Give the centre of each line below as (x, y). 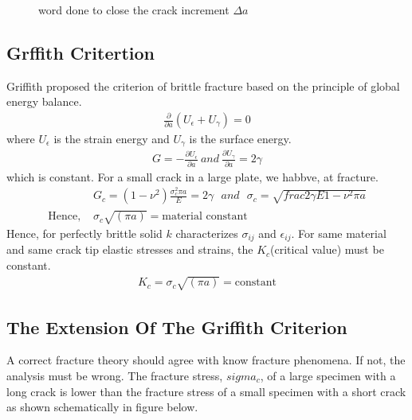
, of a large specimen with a (328, 376)
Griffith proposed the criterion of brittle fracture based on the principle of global (203, 86)
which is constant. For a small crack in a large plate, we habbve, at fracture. (192, 176)
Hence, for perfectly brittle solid (84, 233)
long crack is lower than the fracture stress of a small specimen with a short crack (206, 391)
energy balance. (44, 101)
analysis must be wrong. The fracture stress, (115, 376)
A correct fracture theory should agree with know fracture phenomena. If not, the (206, 360)
